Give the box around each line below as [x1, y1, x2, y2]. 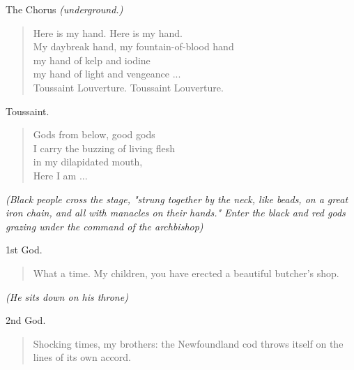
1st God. [6, 242, 43, 257]
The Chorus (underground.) [6, 2, 123, 16]
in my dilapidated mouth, [33, 154, 143, 169]
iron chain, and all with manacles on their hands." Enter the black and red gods [6, 205, 346, 220]
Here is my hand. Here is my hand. [33, 25, 183, 40]
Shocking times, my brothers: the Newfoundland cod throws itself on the [33, 336, 344, 350]
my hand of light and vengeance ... [33, 66, 181, 81]
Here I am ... [33, 168, 88, 182]
